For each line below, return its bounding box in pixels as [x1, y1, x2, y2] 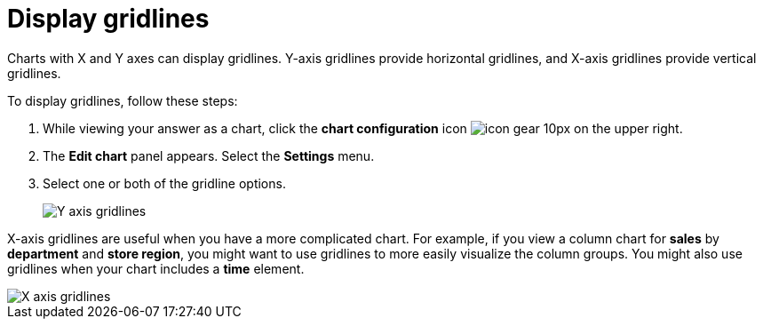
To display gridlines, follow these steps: [7, 92, 238, 108]
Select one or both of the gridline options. [43, 175, 286, 191]
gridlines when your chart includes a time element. [7, 260, 305, 276]
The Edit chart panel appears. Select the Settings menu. [43, 147, 375, 163]
